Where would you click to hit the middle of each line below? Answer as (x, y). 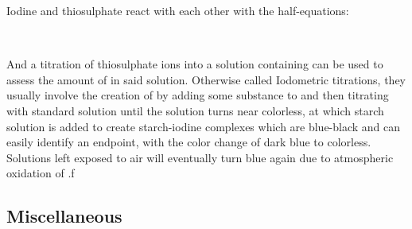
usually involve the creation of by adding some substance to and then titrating (198, 95)
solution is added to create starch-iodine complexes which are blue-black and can (204, 126)
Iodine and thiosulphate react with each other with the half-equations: (178, 10)
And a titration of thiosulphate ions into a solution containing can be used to (195, 64)
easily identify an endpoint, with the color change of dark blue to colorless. (189, 142)
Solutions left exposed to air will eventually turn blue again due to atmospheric (200, 157)
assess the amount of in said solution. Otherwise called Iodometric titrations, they (206, 79)
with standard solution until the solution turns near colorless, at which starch (195, 110)
